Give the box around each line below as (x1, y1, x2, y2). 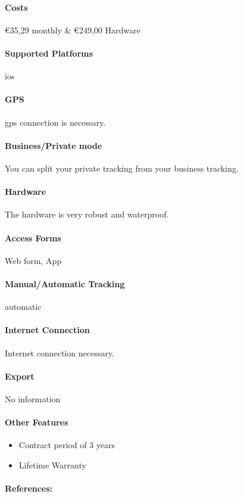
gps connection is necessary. (5, 116, 106, 128)
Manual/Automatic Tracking (5, 277, 125, 290)
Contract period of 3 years (18, 439, 115, 451)
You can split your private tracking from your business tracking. (5, 161, 239, 174)
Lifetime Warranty (18, 458, 86, 471)
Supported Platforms (5, 46, 93, 59)
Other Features (5, 416, 68, 428)
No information (5, 392, 61, 405)
